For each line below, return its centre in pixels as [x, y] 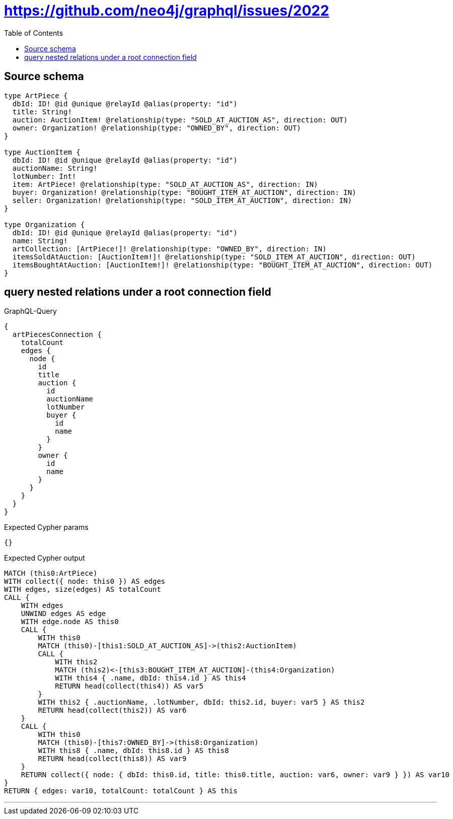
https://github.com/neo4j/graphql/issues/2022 [167, 11]
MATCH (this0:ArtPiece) [51, 573]
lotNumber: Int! [44, 176]
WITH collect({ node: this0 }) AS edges [85, 582]
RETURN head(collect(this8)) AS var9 [112, 759]
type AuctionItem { [42, 152]
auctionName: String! [55, 168]
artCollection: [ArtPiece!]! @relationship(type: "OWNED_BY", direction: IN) [169, 249]
